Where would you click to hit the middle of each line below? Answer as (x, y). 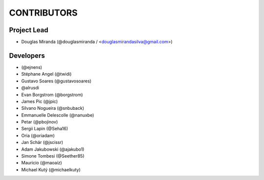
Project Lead (29, 30)
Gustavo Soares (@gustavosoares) (56, 81)
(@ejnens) (32, 67)
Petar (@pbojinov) (40, 122)
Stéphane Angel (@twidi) (46, 74)
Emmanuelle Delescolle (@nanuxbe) (58, 115)
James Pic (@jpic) (40, 101)
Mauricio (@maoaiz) (42, 163)
